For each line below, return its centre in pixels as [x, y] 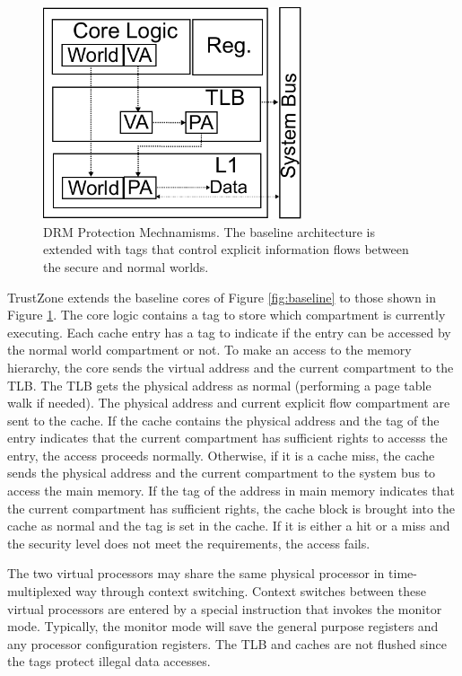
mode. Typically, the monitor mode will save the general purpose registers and [223, 626]
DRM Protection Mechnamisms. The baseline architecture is [209, 231]
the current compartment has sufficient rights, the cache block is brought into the [231, 508]
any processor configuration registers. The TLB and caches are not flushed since [227, 643]
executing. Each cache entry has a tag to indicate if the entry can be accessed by [229, 332]
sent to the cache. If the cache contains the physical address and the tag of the [223, 420]
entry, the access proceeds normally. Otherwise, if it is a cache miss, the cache [221, 455]
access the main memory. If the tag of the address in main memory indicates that [231, 491]
